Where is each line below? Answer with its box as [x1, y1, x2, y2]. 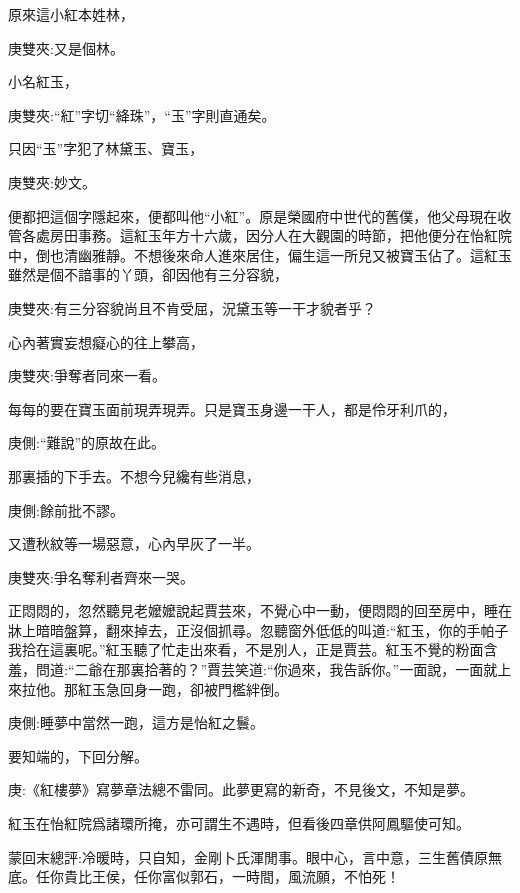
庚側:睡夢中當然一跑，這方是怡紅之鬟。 [8, 712, 264, 733]
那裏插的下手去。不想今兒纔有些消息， [8, 465, 260, 486]
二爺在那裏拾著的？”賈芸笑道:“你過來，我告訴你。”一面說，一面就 [74, 659, 498, 680]
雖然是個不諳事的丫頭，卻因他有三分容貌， [8, 264, 288, 285]
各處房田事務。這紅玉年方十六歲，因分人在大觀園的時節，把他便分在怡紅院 [21, 225, 512, 246]
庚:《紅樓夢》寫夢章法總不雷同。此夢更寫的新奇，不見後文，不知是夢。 [8, 779, 474, 800]
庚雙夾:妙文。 [8, 171, 96, 192]
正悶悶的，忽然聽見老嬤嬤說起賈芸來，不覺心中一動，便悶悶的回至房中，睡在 [8, 600, 512, 621]
